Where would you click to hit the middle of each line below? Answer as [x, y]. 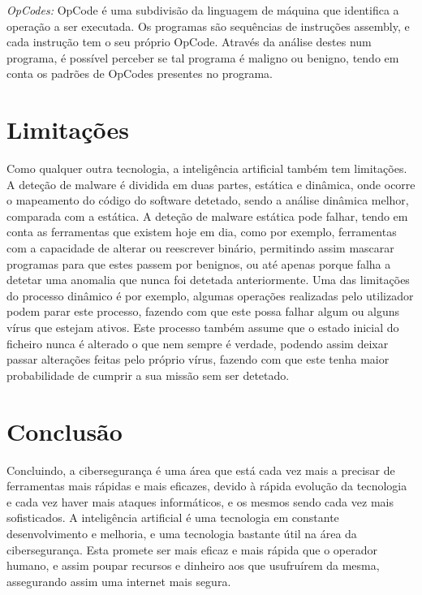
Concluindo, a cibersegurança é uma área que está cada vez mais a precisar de [201, 470]
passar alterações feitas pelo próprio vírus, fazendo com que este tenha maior [198, 359]
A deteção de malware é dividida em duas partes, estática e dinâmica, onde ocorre [211, 184]
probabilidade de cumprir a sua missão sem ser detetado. [148, 375]
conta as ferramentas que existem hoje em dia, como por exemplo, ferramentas [202, 232]
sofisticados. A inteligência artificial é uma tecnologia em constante [173, 517]
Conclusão [65, 431]
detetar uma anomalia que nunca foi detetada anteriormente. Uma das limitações [208, 280]
